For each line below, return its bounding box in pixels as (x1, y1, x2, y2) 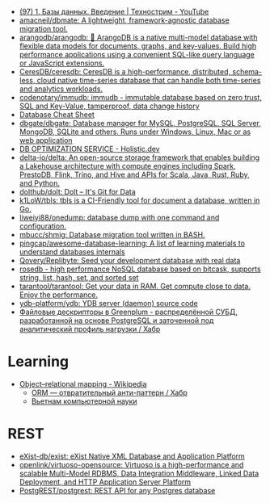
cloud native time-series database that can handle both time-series (36, 76, 261, 85)
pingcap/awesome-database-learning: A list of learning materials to (19, 238, 246, 248)
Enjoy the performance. (19, 290, 99, 300)
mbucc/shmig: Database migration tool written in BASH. (19, 230, 205, 239)
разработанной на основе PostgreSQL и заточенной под (19, 316, 214, 325)
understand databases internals (19, 247, 126, 257)
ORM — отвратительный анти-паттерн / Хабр (31, 388, 188, 397)
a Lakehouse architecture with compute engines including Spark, (19, 161, 236, 170)
